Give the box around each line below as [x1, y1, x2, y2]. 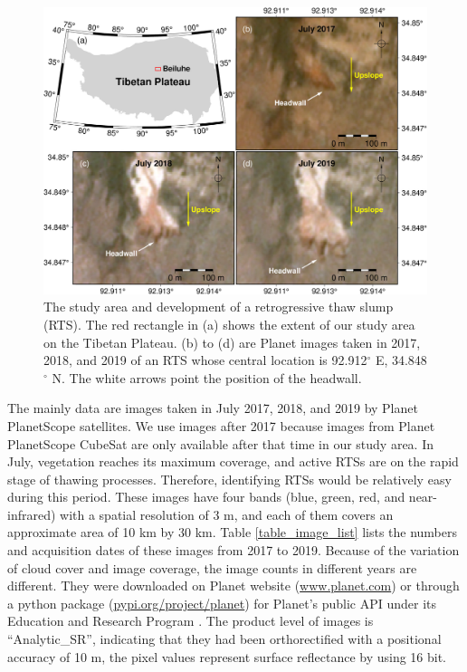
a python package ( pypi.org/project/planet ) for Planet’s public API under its [7, 593, 437, 612]
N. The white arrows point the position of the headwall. [52, 368, 362, 387]
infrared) [7, 504, 56, 523]
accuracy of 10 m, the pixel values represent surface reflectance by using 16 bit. [7, 647, 447, 666]
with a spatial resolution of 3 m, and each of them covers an [60, 504, 394, 523]
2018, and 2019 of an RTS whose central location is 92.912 [43, 350, 367, 370]
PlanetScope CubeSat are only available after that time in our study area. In [7, 434, 434, 453]
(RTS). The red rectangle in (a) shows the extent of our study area [43, 314, 415, 333]
